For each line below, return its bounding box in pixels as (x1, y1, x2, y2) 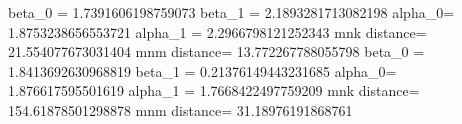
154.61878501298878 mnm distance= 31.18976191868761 (8, 99, 353, 120)
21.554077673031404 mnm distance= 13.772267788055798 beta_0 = (8, 41, 425, 62)
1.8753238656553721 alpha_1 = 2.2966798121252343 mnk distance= (8, 21, 427, 42)
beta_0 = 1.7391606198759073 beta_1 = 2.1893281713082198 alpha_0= (8, 2, 455, 22)
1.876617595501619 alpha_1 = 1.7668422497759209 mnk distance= (8, 80, 420, 101)
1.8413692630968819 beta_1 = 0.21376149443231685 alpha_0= (8, 60, 397, 81)
